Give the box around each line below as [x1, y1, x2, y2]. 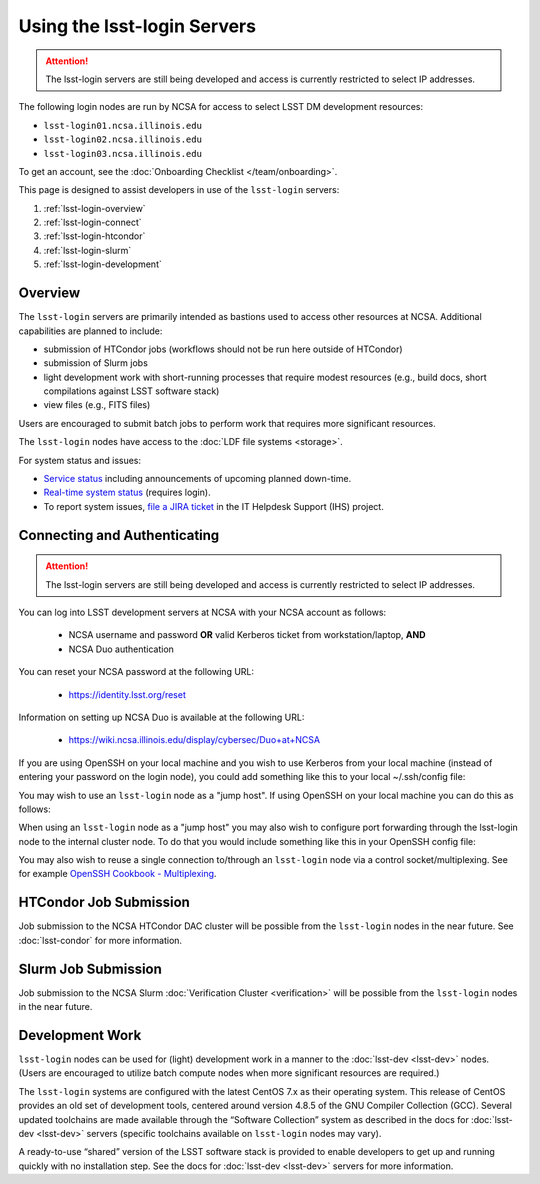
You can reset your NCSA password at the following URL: [18, 666, 255, 678]
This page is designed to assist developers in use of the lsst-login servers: [18, 184, 340, 196]
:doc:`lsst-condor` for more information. [18, 934, 183, 946]
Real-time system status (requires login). [43, 486, 211, 499]
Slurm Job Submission [18, 960, 162, 977]
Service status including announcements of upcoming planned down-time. [43, 473, 352, 485]
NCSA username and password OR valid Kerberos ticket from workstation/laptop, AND [68, 629, 426, 641]
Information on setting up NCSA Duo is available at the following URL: [18, 711, 305, 723]
